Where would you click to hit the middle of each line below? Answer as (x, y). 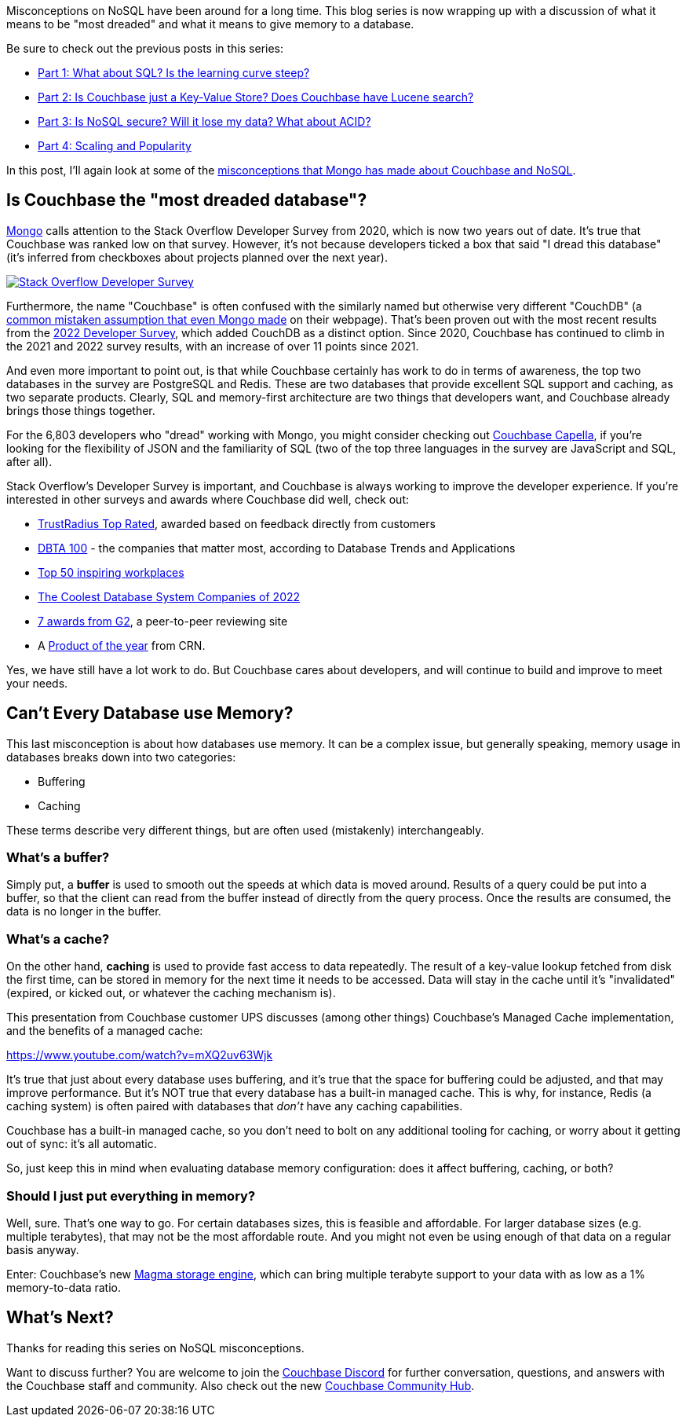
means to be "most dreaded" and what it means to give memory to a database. (210, 24)
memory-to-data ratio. (64, 1287)
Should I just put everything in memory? (131, 1196)
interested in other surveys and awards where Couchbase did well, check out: (208, 499)
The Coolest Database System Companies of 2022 (169, 596)
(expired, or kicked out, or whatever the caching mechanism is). (171, 993)
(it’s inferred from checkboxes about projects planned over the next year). (197, 257)
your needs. (37, 683)
